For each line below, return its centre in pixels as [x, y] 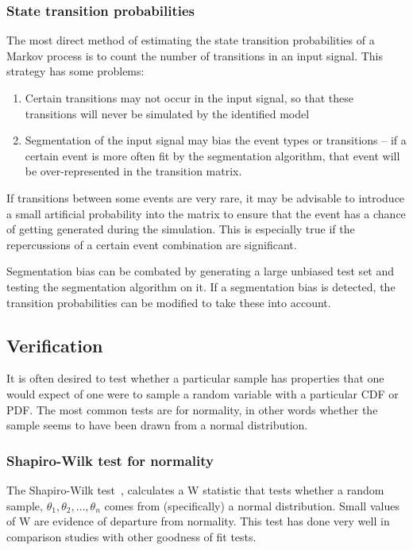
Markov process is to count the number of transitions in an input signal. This [195, 55]
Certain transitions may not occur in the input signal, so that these [189, 98]
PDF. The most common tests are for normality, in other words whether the [192, 409]
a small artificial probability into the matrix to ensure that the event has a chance [206, 213]
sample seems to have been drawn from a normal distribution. [157, 425]
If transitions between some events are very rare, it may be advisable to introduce [206, 197]
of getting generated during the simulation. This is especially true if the [181, 229]
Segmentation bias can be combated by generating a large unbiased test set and [201, 271]
